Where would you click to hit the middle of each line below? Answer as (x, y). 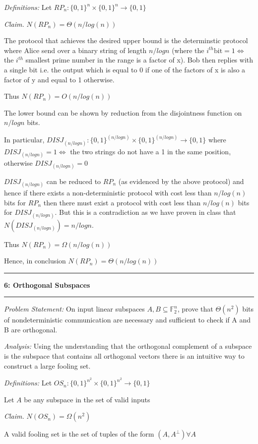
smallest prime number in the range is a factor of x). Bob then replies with (139, 60)
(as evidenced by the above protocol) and (181, 181)
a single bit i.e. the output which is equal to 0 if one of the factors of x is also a (125, 69)
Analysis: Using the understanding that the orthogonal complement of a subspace (128, 346)
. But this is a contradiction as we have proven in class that (145, 212)
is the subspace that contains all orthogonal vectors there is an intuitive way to (124, 356)
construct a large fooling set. (47, 365)
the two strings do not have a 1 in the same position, (151, 151)
